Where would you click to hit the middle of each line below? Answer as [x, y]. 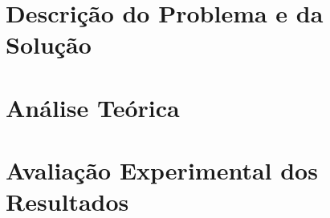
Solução [49, 44]
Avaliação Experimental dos [162, 170]
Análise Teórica [93, 107]
